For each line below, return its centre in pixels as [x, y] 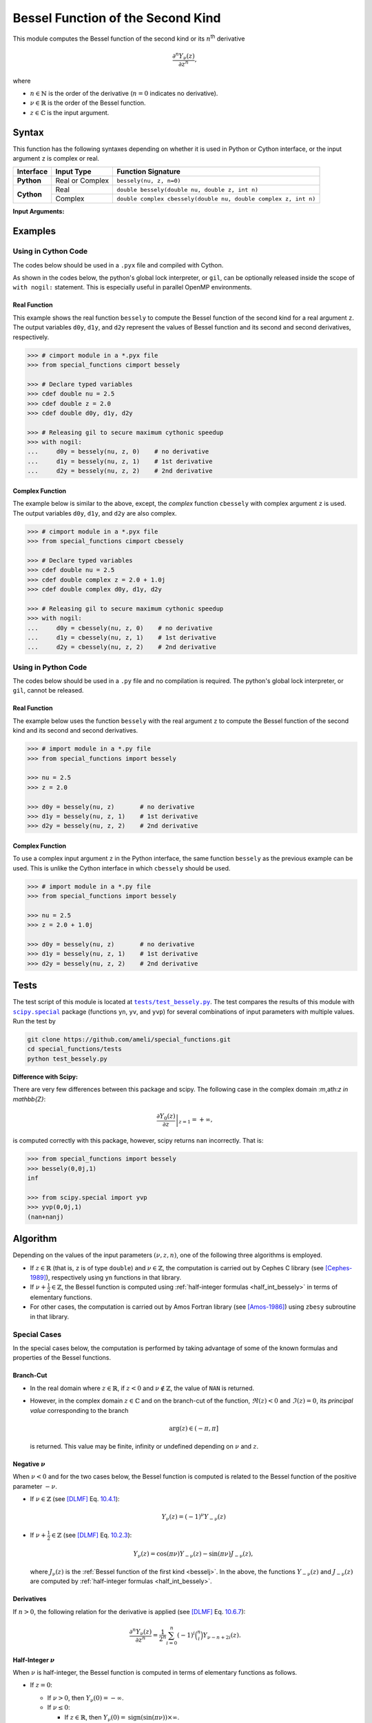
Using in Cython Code [50, 252]
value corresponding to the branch [79, 1410]
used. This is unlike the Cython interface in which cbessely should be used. [122, 868]
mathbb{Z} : [29, 1099]
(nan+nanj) [45, 1217]
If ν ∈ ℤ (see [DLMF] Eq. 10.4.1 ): [75, 1499]
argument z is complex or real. [56, 159]
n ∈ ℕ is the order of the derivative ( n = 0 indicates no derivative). [124, 93]
